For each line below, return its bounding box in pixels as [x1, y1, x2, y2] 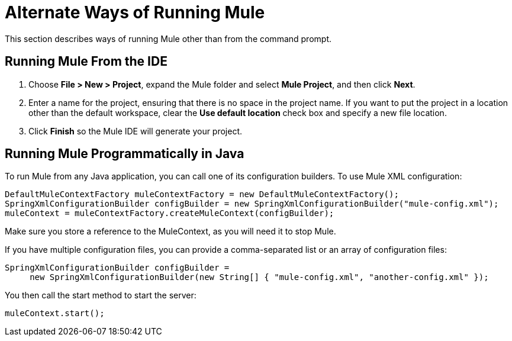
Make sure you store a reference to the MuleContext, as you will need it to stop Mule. [5, 226, 336, 237]
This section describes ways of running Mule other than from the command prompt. [5, 33, 331, 44]
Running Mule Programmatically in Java [5, 146, 244, 162]
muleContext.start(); [5, 308, 105, 319]
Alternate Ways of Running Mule [5, 2, 265, 22]
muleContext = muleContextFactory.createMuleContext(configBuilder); [5, 208, 334, 218]
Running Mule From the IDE [5, 54, 168, 69]
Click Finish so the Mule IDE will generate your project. [28, 126, 243, 136]
